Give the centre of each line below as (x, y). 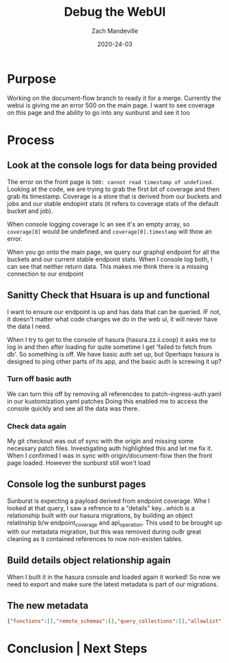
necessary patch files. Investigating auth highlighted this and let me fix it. (110, 448)
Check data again (37, 426)
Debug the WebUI (115, 12)
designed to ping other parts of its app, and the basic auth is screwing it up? (114, 361)
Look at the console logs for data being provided (112, 165)
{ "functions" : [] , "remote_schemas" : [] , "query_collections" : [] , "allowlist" (114, 621)
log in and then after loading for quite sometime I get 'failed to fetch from (110, 347)
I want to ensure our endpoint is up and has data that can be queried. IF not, (114, 311)
